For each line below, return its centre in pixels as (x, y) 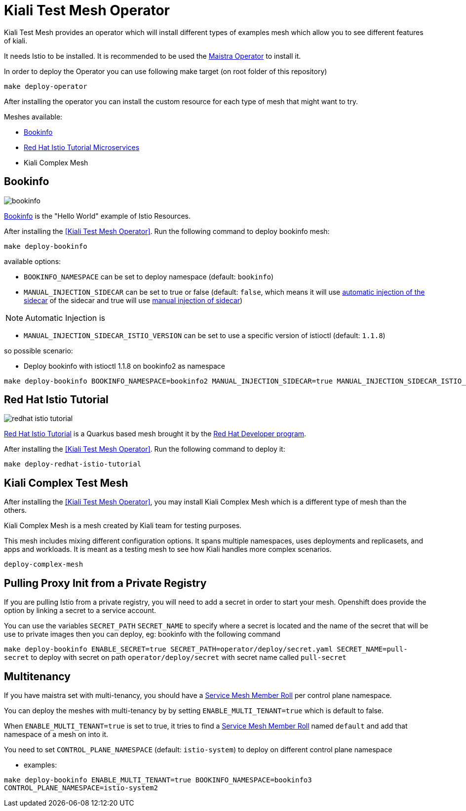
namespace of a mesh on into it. (56, 734)
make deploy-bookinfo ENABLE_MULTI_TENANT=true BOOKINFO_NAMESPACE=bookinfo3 (158, 780)
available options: (33, 261)
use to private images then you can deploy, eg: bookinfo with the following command (142, 634)
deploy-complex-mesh (44, 564)
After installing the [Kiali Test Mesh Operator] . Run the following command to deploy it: (145, 449)
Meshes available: (33, 116)
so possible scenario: (39, 350)
